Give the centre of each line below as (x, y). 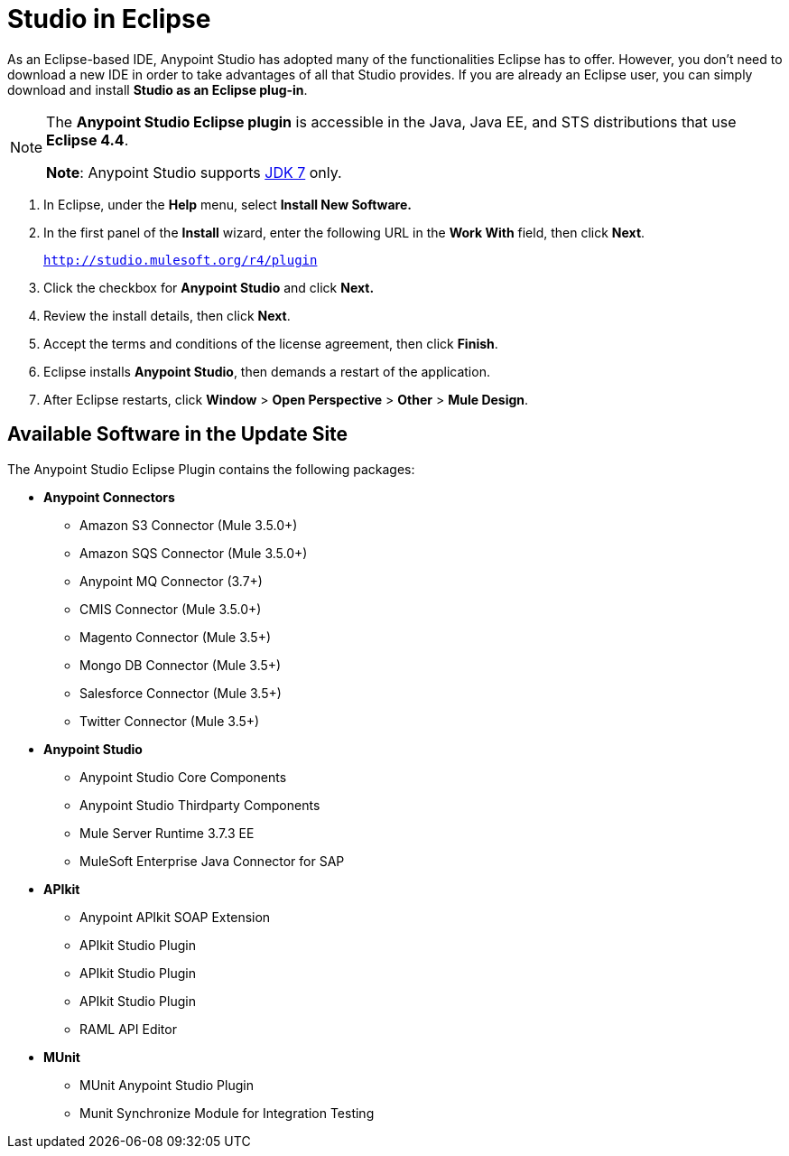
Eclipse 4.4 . (88, 140)
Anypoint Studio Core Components (183, 777)
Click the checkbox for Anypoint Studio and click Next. (209, 287)
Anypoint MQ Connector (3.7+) (171, 581)
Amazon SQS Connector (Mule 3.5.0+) (194, 553)
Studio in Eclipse (109, 19)
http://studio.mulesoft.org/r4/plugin (181, 260)
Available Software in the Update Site (178, 434)
